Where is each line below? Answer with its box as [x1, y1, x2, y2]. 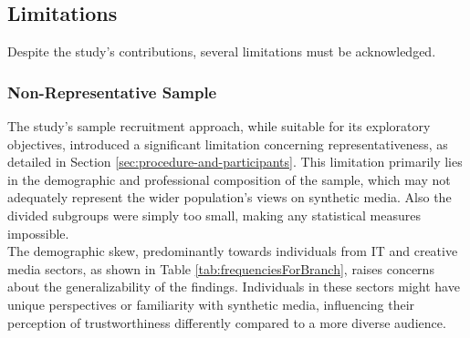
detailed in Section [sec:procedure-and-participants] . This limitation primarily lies [7, 152, 463, 171]
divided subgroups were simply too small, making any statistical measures [7, 205, 421, 224]
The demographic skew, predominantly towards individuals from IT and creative [7, 241, 458, 261]
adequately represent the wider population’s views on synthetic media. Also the [7, 188, 452, 207]
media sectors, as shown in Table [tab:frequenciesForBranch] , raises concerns [7, 259, 434, 278]
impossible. [7, 223, 69, 242]
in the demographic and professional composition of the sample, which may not [7, 169, 451, 189]
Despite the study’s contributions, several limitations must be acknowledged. [7, 42, 436, 61]
